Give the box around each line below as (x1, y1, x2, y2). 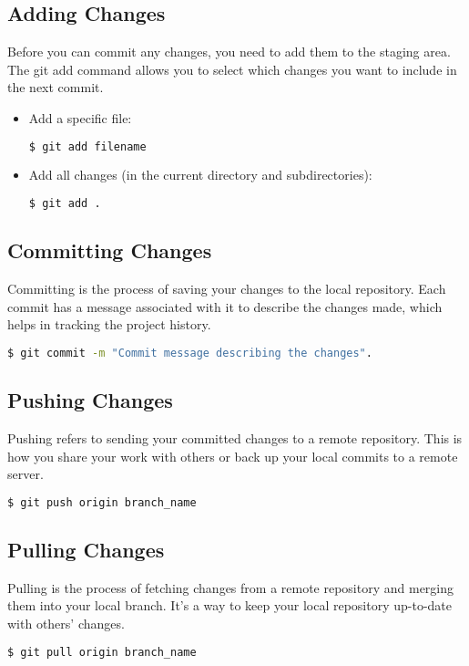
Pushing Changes (7, 386, 173, 414)
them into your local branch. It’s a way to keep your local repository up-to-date (7, 596, 453, 615)
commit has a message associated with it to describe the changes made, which (7, 297, 443, 316)
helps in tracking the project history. (7, 315, 211, 334)
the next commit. (7, 78, 104, 97)
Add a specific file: (28, 108, 132, 127)
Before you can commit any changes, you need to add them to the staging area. (7, 42, 451, 61)
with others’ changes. (7, 614, 125, 633)
